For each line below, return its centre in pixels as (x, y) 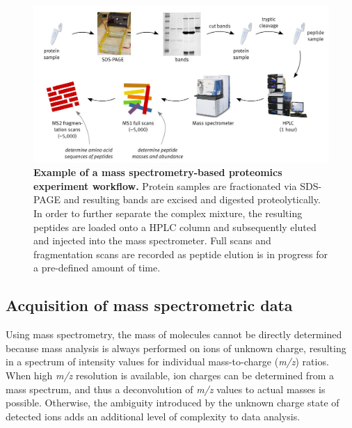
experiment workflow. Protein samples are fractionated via (165, 185)
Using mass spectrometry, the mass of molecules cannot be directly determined (174, 334)
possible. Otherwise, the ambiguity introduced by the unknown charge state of (173, 403)
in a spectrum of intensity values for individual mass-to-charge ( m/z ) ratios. (167, 362)
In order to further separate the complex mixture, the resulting (168, 213)
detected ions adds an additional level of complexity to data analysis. (153, 416)
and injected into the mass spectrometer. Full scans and (152, 240)
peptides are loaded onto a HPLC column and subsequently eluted (175, 227)
